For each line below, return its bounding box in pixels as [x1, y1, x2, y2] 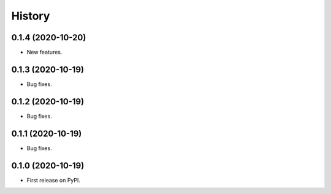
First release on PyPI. [26, 176, 81, 184]
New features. [26, 49, 63, 56]
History [11, 9, 50, 23]
